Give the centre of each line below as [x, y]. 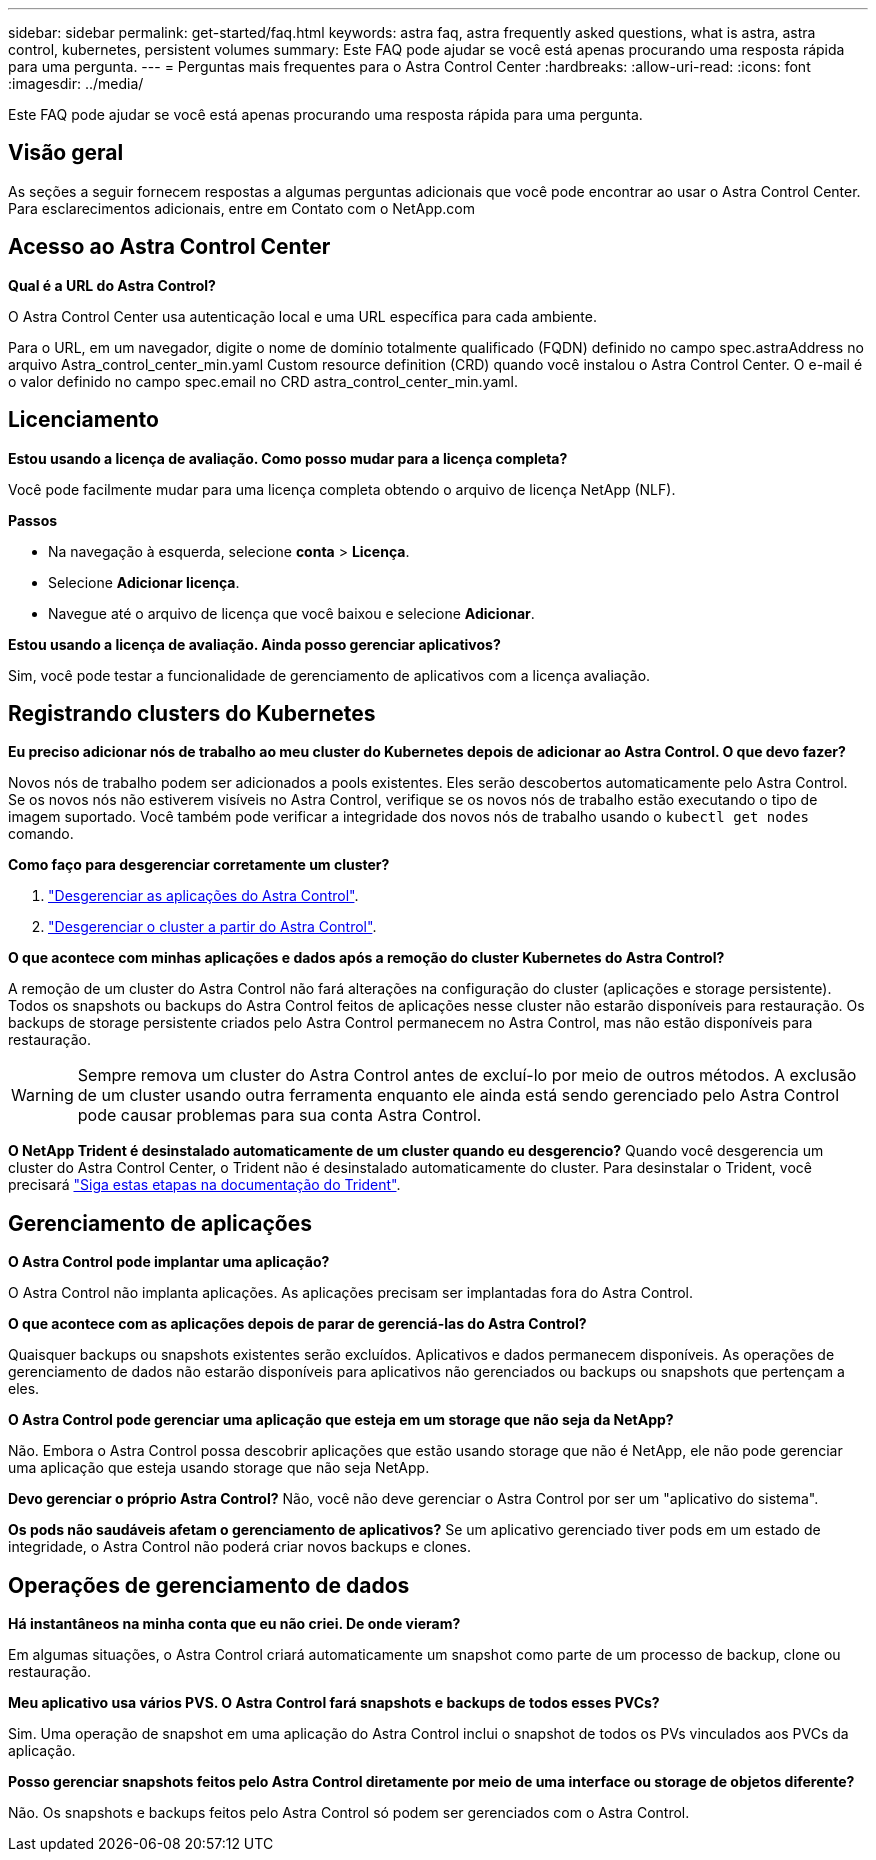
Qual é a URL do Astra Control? [112, 285]
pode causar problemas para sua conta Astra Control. [279, 1115]
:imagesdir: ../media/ [76, 83]
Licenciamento [83, 420]
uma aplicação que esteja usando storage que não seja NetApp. [219, 1468]
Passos [33, 520]
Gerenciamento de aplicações [160, 1223]
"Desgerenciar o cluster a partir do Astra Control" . [212, 927]
